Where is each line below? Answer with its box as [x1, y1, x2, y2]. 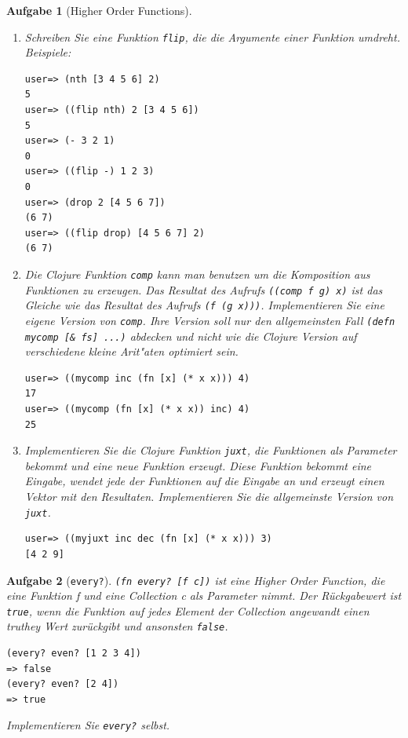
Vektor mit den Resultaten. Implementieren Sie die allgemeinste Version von [24, 488, 394, 505]
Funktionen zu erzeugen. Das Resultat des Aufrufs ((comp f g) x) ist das [24, 281, 383, 298]
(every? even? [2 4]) [6, 678, 119, 690]
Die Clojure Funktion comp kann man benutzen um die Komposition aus [24, 265, 370, 282]
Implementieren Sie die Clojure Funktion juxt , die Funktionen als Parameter [24, 442, 397, 459]
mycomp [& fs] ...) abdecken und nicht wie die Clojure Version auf [24, 327, 357, 344]
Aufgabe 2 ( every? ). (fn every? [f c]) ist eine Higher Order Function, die [6, 572, 385, 588]
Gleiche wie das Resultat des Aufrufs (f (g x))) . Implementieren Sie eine [24, 297, 384, 313]
